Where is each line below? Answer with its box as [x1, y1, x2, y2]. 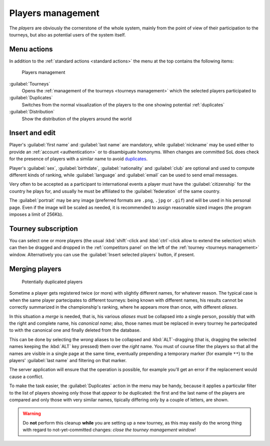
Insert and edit [9, 129, 56, 137]
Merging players [9, 265, 62, 273]
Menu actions [9, 45, 53, 53]
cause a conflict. [9, 374, 43, 380]
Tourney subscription [9, 224, 78, 233]
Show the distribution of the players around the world [21, 115, 132, 122]
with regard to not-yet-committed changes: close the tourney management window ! [22, 427, 196, 433]
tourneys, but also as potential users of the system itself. [9, 31, 126, 37]
